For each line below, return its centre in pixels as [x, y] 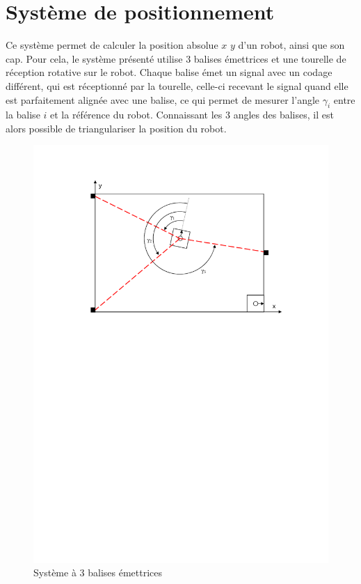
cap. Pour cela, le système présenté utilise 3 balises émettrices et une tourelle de [176, 58]
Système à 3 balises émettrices [98, 573]
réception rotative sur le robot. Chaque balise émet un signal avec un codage [169, 72]
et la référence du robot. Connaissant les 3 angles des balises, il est [192, 115]
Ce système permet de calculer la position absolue [112, 45]
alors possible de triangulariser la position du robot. [116, 128]
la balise [23, 115]
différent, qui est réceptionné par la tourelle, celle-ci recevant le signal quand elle [177, 85]
